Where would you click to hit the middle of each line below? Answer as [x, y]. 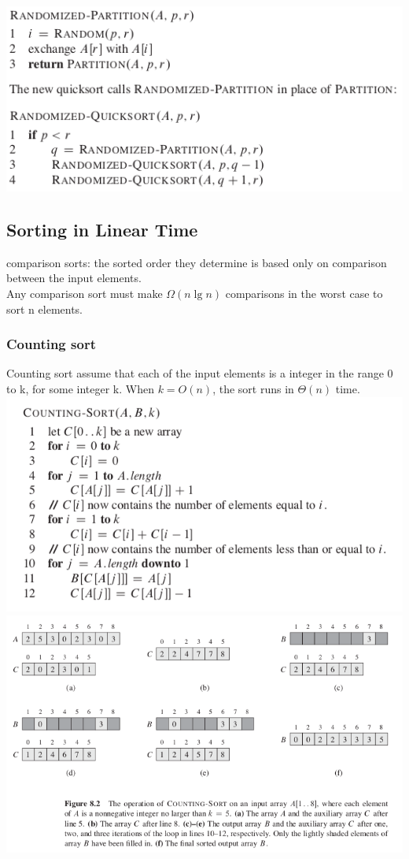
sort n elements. [45, 309]
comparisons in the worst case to [304, 294]
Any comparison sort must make [85, 294]
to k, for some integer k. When [80, 389]
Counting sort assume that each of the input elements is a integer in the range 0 [200, 373]
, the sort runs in [253, 389]
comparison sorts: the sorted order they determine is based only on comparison [197, 262]
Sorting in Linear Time [102, 230]
